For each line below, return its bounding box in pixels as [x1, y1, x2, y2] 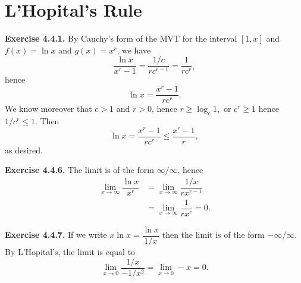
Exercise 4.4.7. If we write [5, 228, 107, 241]
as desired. [5, 143, 43, 156]
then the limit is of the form [162, 228, 265, 241]
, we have [117, 43, 151, 56]
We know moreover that [5, 102, 92, 115]
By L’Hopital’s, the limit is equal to [5, 246, 136, 258]
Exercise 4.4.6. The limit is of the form [5, 163, 154, 176]
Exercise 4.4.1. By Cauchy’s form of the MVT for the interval [5, 32, 237, 45]
